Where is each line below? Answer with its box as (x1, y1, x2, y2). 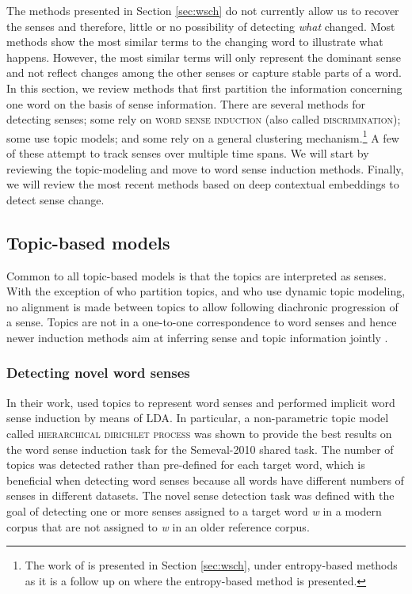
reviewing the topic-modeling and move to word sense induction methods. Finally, (6, 160, 404, 177)
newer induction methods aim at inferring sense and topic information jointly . (6, 329, 388, 345)
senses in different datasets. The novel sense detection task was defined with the (6, 487, 395, 504)
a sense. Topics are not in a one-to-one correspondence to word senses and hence (6, 314, 397, 330)
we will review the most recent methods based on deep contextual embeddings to (6, 176, 399, 192)
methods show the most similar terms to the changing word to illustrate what (6, 33, 383, 50)
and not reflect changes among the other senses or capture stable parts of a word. (6, 64, 402, 81)
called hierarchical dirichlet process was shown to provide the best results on (6, 425, 392, 441)
